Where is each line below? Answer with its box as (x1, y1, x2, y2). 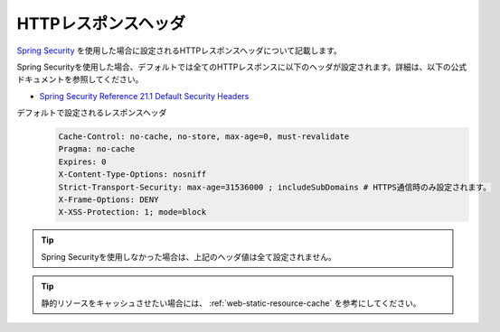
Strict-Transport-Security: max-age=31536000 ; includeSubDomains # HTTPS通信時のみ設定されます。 (58, 181, 492, 192)
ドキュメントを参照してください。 (16, 74, 144, 85)
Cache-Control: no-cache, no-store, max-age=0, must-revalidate (58, 132, 350, 142)
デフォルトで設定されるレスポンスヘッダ (16, 107, 167, 118)
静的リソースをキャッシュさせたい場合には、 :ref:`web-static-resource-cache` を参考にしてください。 (41, 298, 421, 309)
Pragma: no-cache (58, 144, 136, 154)
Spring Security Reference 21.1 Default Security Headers (39, 90, 250, 101)
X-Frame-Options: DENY (58, 195, 159, 205)
